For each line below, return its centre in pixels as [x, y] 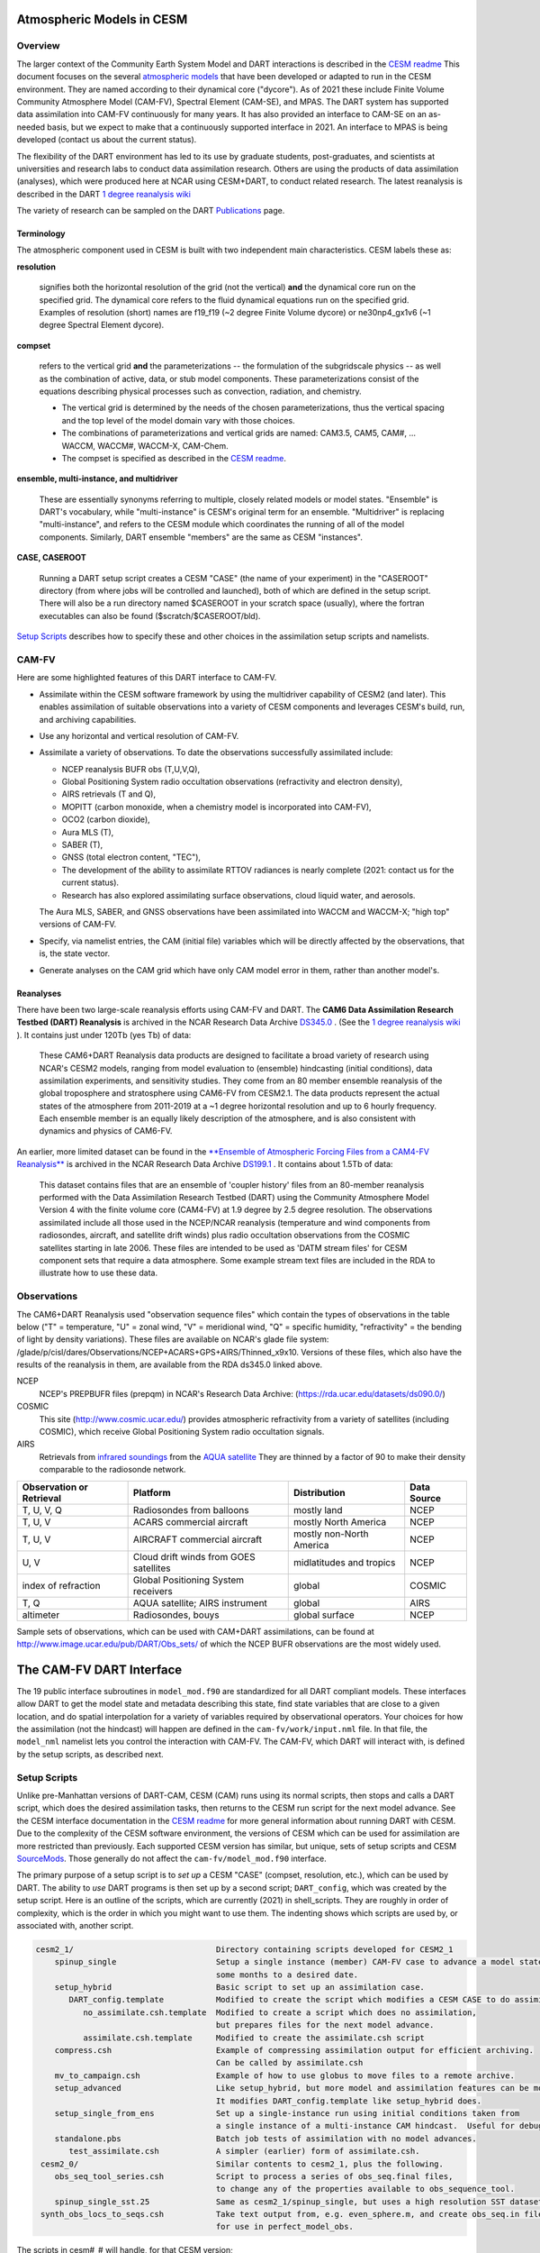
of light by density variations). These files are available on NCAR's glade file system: [173, 1339]
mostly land [318, 1510]
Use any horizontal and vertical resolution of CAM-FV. [139, 735]
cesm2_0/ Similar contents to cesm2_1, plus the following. [243, 2164]
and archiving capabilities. [88, 719]
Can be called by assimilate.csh [289, 2063]
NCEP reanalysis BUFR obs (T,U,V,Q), [131, 769]
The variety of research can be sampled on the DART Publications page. [151, 211]
